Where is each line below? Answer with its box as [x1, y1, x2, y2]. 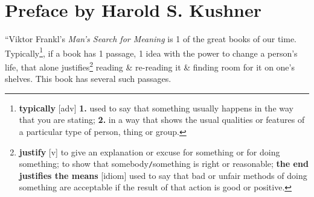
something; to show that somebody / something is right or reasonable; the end [19, 157, 309, 170]
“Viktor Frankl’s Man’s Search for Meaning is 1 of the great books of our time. [5, 33, 297, 45]
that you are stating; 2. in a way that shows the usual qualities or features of [19, 113, 305, 126]
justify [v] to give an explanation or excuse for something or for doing [19, 145, 280, 158]
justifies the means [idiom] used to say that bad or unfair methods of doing [19, 169, 307, 181]
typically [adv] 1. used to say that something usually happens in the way [19, 101, 293, 114]
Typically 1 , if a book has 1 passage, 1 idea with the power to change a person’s [5, 45, 298, 59]
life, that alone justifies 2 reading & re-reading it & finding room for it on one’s [5, 58, 295, 73]
